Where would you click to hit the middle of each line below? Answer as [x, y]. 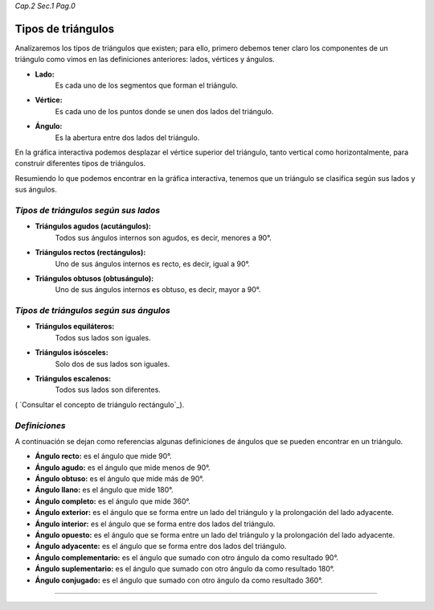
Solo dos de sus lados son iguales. [113, 364]
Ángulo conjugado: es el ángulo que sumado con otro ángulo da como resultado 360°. [179, 580]
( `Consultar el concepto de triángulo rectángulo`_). [100, 404]
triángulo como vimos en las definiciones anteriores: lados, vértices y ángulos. [145, 60]
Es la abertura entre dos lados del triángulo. [127, 138]
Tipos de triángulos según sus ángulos [92, 311]
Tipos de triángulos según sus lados [88, 210]
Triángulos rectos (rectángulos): [90, 253]
